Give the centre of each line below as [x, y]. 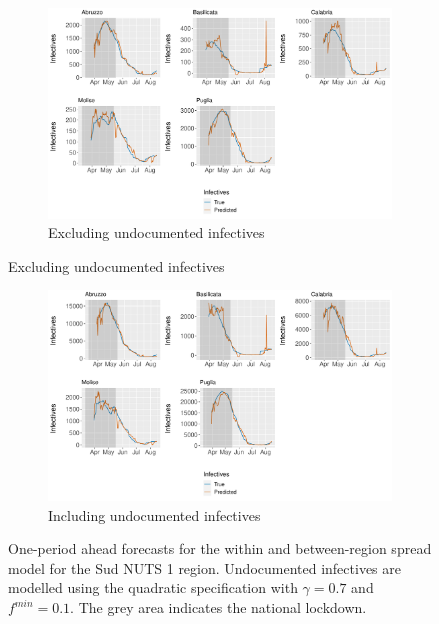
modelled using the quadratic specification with [153, 587]
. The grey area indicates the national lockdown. [218, 607]
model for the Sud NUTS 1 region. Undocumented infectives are [204, 567]
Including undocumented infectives [154, 514]
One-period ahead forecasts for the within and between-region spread [220, 548]
